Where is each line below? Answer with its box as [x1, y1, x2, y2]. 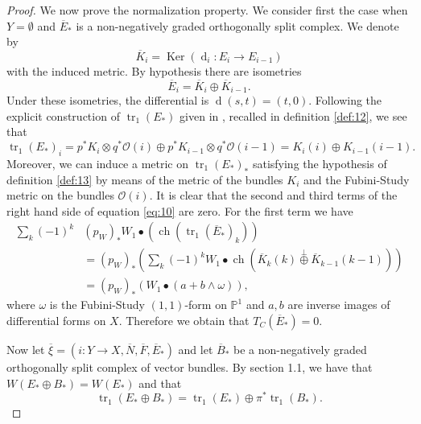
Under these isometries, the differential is [6, 92, 209, 109]
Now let [6, 340, 45, 357]
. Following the [308, 92, 382, 109]
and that [138, 374, 182, 391]
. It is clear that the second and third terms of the [149, 187, 398, 204]
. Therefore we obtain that [118, 311, 250, 328]
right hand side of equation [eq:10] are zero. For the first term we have [6, 202, 353, 219]
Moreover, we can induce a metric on [6, 154, 189, 171]
